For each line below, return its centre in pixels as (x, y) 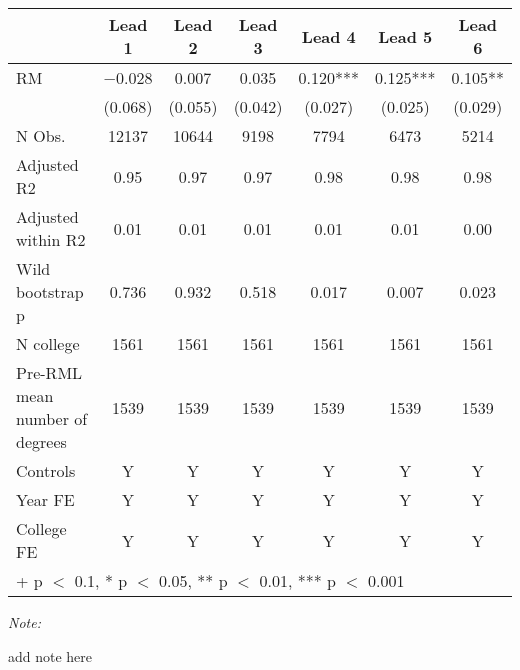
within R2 (51, 239)
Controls (46, 470)
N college (48, 343)
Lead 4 (328, 36)
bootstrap (50, 291)
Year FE (45, 499)
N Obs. (41, 135)
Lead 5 (405, 36)
